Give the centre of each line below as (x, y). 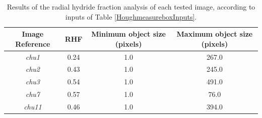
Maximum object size (215, 34)
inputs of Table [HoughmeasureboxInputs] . (131, 16)
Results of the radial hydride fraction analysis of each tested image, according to (131, 7)
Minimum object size (128, 34)
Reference (33, 43)
